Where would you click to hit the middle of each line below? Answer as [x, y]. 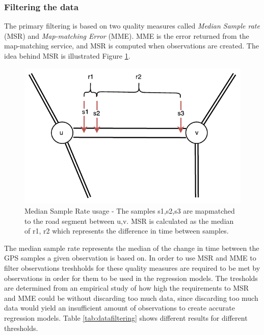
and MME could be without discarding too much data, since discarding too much [131, 298]
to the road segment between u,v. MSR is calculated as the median [129, 221]
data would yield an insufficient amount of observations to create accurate [120, 308]
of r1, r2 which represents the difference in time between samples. [127, 231]
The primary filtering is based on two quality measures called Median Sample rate [132, 26]
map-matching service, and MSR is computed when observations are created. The [131, 46]
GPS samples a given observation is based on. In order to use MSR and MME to [130, 258]
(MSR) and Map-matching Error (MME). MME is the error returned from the [127, 35]
